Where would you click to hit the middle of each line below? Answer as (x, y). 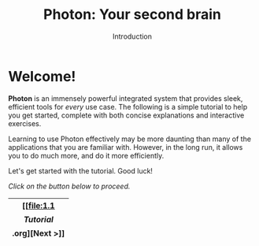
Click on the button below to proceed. (69, 186)
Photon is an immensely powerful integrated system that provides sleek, (126, 98)
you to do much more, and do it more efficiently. (86, 155)
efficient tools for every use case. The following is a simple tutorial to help (128, 106)
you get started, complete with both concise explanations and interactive (126, 115)
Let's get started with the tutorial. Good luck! (81, 170)
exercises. (25, 123)
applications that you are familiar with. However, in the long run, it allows (126, 147)
